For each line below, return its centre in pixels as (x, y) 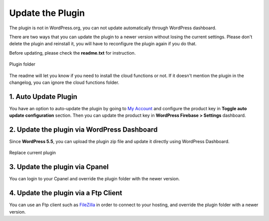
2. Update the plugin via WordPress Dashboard (83, 130)
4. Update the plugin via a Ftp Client (66, 193)
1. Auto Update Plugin (43, 97)
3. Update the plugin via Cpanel (59, 167)
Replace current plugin (33, 153)
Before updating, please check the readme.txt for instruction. (72, 53)
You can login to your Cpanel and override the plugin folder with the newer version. (95, 179)
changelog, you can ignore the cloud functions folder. (64, 82)
